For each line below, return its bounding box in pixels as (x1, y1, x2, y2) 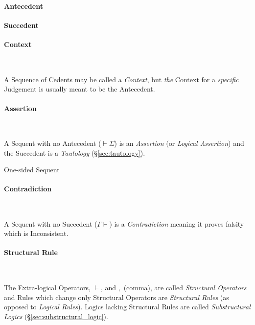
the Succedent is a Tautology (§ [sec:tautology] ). (4, 147, 145, 158)
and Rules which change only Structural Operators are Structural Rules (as (4, 292, 229, 302)
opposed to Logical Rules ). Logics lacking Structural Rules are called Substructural (4, 302, 251, 312)
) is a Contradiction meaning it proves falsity (109, 218, 244, 229)
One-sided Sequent (4, 164, 60, 174)
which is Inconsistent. (4, 228, 69, 238)
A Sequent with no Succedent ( (4, 218, 97, 229)
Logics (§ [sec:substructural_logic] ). (4, 311, 108, 321)
